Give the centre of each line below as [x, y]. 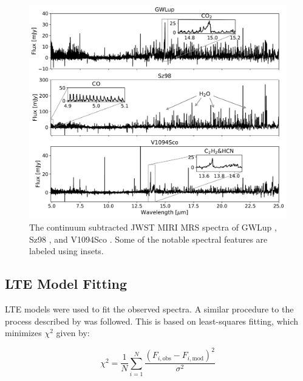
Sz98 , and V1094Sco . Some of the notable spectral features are [148, 239]
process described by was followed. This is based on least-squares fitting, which [152, 321]
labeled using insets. [66, 251]
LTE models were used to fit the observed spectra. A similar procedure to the [149, 309]
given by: [73, 333]
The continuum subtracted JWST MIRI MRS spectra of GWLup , [153, 227]
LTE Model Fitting [66, 284]
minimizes [23, 333]
